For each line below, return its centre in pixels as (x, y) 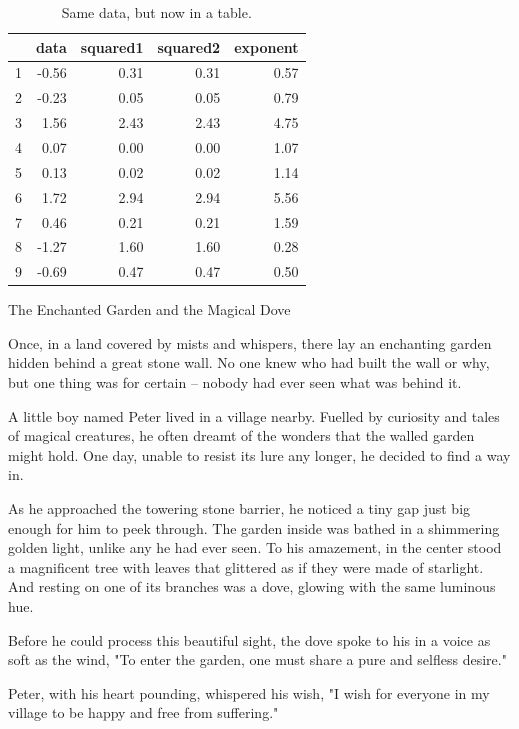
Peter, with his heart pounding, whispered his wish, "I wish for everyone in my (249, 692)
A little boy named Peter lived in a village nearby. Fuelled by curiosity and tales (254, 415)
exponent (266, 46)
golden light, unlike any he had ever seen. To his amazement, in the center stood (255, 547)
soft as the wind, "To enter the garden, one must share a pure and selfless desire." (257, 659)
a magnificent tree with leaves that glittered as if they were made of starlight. (246, 566)
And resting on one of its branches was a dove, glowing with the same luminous (252, 586)
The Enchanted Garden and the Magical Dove (149, 309)
